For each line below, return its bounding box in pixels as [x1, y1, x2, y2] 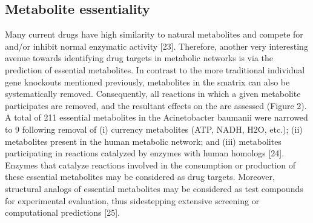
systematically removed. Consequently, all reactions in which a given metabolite [5, 87, 301, 100]
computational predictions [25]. [5, 206, 120, 219]
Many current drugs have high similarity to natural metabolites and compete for [5, 28, 303, 41]
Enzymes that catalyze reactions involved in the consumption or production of [5, 158, 296, 171]
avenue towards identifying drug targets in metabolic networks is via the [5, 52, 274, 64]
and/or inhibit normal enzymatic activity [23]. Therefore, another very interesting [5, 39, 308, 52]
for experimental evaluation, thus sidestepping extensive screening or [5, 194, 260, 207]
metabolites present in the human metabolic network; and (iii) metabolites [5, 135, 282, 147]
